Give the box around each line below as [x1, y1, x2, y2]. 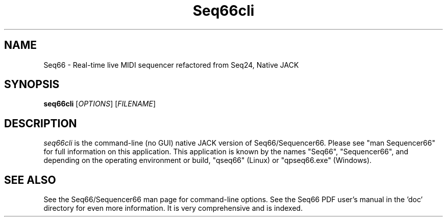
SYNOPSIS [4, 78, 60, 91]
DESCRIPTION [4, 117, 77, 130]
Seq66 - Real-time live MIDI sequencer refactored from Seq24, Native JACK [43, 60, 299, 69]
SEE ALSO [4, 173, 56, 186]
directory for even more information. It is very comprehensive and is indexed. [43, 204, 303, 213]
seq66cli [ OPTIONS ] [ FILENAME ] [43, 99, 156, 108]
